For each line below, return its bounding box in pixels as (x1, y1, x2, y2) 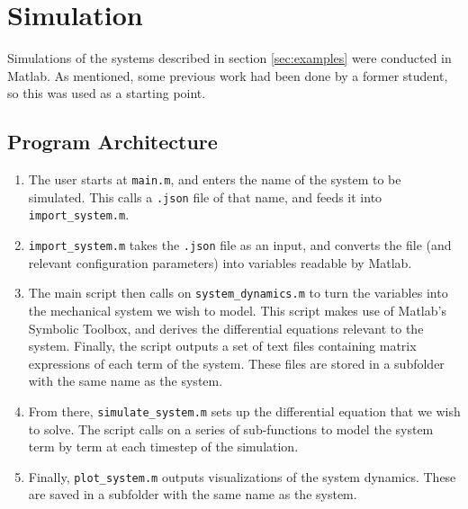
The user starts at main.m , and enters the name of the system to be (28, 170, 401, 189)
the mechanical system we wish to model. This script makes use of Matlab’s (28, 300, 446, 319)
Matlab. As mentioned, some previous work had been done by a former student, (7, 66, 448, 85)
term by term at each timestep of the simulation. (28, 437, 299, 456)
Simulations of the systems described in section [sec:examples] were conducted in (7, 49, 452, 67)
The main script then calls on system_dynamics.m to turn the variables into (28, 283, 448, 302)
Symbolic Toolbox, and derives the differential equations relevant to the (28, 318, 424, 337)
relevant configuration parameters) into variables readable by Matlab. (28, 253, 412, 272)
